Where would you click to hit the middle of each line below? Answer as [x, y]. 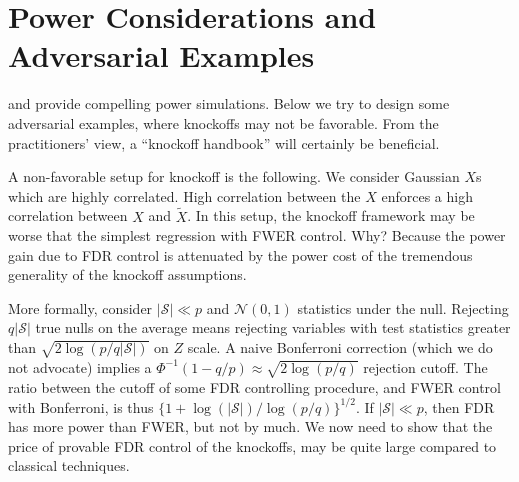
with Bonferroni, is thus [81, 406]
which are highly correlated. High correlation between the [184, 195]
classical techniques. [69, 465]
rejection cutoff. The [425, 366]
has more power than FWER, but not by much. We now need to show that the [250, 426]
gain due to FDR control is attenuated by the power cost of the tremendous [240, 254]
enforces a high [427, 195]
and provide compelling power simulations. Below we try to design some [229, 103]
